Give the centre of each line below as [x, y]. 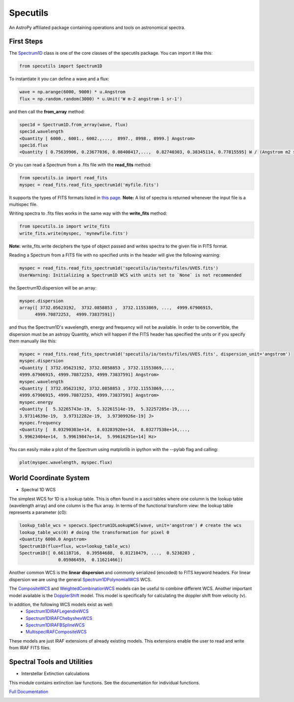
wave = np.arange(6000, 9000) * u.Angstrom [73, 92]
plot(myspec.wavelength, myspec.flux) [66, 462]
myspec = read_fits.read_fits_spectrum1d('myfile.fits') [89, 185]
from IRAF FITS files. [30, 648]
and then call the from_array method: [47, 112]
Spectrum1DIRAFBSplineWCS [55, 625]
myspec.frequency [40, 423]
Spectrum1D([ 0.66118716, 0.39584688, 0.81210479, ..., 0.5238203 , [107, 553]
